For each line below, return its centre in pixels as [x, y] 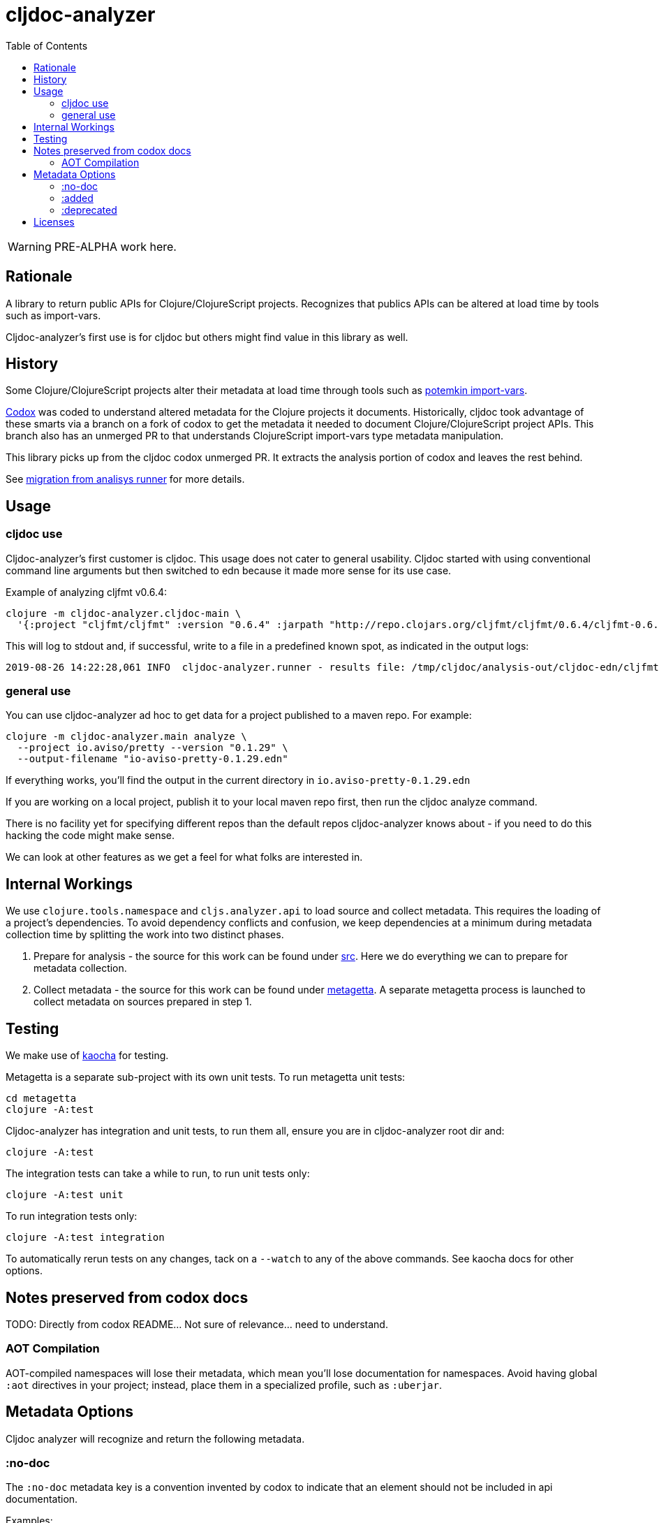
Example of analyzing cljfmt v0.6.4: [87, 592]
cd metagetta [41, 1099]
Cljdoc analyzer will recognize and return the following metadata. [155, 1438]
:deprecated [89, 210]
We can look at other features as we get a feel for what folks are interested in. [184, 857]
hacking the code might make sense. [90, 836]
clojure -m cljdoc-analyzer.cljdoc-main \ [124, 613]
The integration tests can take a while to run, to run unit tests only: [158, 1174]
